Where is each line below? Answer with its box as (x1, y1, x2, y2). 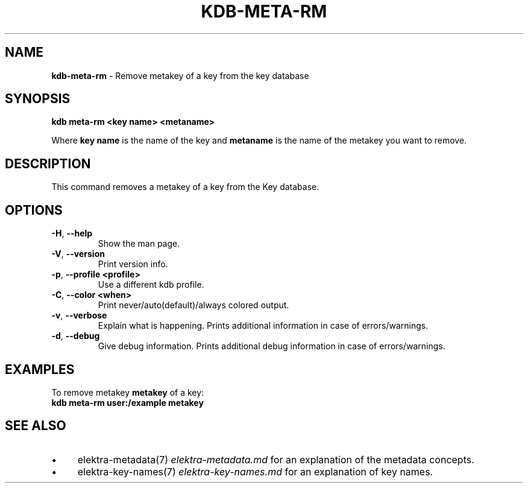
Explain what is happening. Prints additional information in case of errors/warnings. (98, 320, 429, 331)
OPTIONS (5, 202, 63, 218)
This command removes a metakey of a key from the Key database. (51, 182, 319, 192)
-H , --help (51, 228, 93, 239)
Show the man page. (98, 238, 180, 249)
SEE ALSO (5, 418, 66, 434)
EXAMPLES (5, 361, 75, 377)
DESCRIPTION (5, 156, 91, 171)
